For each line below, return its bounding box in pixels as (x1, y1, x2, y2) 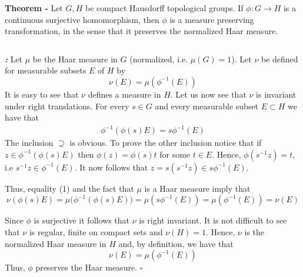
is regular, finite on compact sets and (29, 226, 163, 238)
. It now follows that (74, 161, 148, 173)
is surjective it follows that (34, 214, 130, 226)
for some (159, 148, 191, 160)
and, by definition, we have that (118, 237, 234, 249)
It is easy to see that (5, 88, 79, 100)
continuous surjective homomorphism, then (5, 13, 159, 25)
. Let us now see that (170, 88, 247, 100)
